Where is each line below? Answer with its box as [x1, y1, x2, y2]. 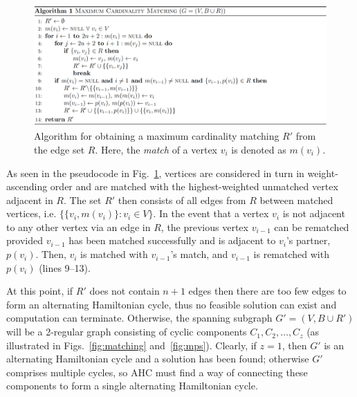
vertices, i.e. [6, 206, 57, 221]
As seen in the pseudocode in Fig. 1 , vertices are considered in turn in [6, 165, 304, 180]
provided [6, 233, 43, 248]
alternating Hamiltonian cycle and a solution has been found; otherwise [6, 351, 309, 366]
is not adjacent [282, 206, 345, 221]
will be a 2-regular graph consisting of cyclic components [6, 324, 247, 339]
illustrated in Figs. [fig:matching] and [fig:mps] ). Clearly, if [6, 338, 257, 352]
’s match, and [170, 247, 228, 261]
